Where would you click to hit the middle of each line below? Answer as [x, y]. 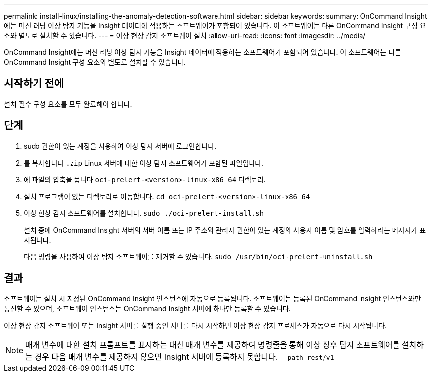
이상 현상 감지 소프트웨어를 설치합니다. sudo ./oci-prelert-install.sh [144, 213]
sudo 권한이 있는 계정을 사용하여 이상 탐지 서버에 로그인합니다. [120, 146]
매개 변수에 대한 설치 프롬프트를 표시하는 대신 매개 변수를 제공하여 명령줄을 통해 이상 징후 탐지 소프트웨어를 [213, 345]
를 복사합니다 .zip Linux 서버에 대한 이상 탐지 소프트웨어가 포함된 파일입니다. [144, 163]
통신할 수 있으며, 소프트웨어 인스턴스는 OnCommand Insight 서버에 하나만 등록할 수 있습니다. [147, 308]
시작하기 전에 [34, 84]
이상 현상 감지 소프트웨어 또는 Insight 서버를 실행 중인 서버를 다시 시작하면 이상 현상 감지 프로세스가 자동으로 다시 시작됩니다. [196, 325]
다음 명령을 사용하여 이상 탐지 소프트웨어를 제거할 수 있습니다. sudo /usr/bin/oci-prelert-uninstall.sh [198, 256]
